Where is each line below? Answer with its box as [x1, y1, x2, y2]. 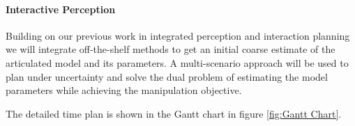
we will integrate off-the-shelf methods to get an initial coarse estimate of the [6, 42, 335, 56]
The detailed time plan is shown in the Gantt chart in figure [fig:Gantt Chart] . [6, 106, 342, 120]
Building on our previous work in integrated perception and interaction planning [6, 28, 350, 42]
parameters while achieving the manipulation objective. [6, 83, 242, 97]
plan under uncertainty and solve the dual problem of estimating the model [6, 69, 328, 84]
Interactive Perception [6, 1, 116, 16]
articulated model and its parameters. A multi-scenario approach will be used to [6, 55, 349, 70]
